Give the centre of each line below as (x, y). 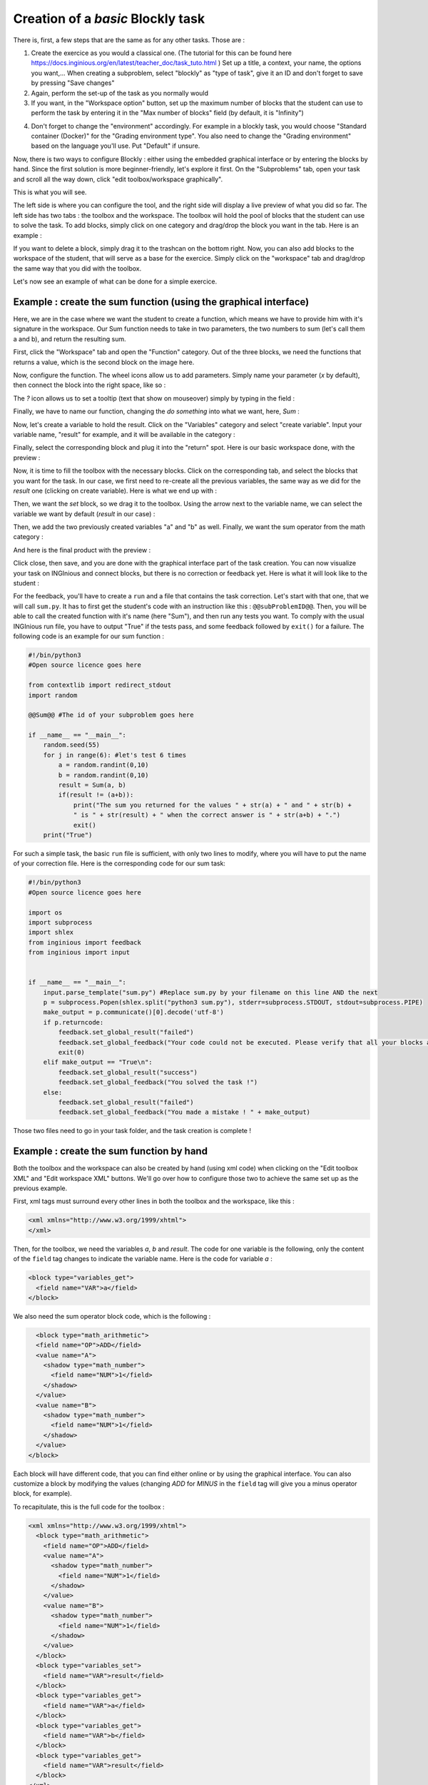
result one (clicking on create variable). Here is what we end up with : (115, 491)
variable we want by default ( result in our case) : (84, 513)
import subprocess (60, 922)
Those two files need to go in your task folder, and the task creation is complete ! (132, 1131)
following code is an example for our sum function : (88, 636)
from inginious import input (79, 952)
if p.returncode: (73, 1022)
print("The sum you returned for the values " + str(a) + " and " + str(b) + (213, 805)
